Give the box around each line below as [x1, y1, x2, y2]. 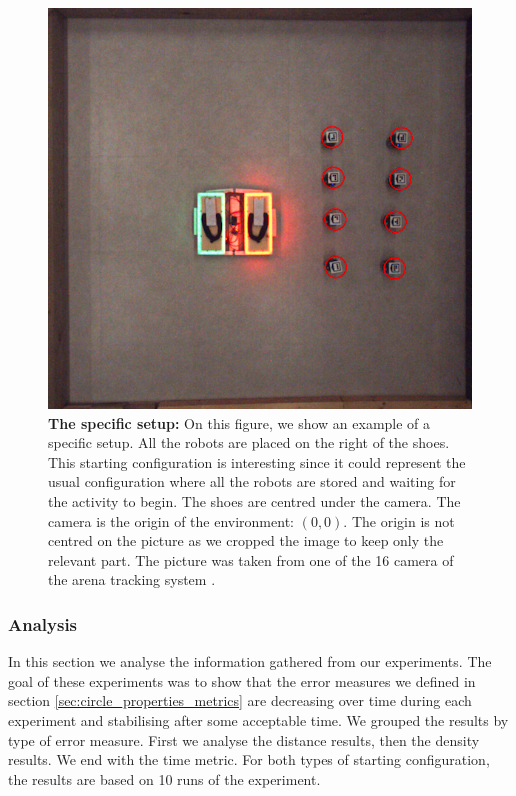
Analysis [8, 611, 78, 636]
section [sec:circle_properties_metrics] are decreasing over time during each [8, 690, 472, 711]
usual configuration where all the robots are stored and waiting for [48, 471, 456, 492]
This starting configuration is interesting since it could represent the [48, 451, 466, 472]
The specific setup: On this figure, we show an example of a [48, 412, 431, 433]
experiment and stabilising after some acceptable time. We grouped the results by [8, 709, 509, 730]
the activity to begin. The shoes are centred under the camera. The [48, 491, 461, 512]
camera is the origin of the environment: [48, 510, 294, 531]
